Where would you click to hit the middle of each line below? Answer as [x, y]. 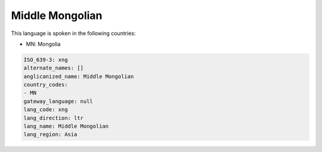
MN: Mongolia [43, 44]
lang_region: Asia [50, 134]
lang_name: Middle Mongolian [66, 126]
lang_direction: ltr [53, 118]
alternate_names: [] [53, 68]
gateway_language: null [58, 101]
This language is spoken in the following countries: [73, 33]
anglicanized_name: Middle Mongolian [79, 76]
